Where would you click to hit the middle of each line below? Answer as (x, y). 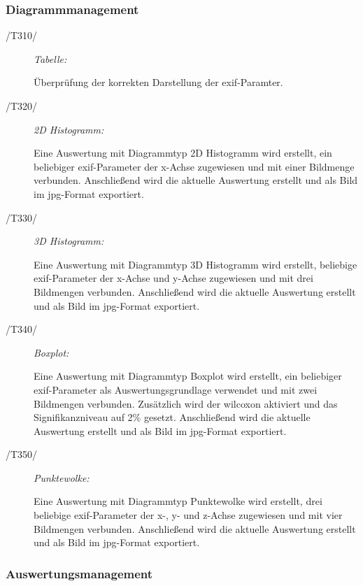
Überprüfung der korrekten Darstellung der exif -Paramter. (158, 82)
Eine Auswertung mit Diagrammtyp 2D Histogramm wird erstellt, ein (183, 153)
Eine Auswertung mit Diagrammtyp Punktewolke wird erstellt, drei (178, 501)
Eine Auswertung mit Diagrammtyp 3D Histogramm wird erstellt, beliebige (195, 264)
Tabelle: (50, 58)
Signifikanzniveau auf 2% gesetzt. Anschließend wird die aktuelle (172, 417)
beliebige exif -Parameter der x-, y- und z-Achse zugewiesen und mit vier (188, 515)
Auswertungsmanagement (79, 573)
